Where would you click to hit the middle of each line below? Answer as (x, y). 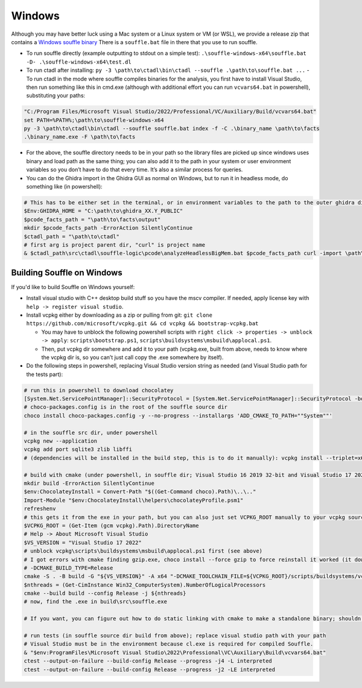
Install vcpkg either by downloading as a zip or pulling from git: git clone (119, 315)
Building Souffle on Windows (67, 272)
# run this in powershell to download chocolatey (99, 390)
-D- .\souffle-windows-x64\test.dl (79, 62)
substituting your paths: (56, 96)
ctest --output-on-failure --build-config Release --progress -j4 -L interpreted (148, 661)
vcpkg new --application (61, 441)
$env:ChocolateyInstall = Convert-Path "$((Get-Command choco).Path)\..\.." (140, 492)
